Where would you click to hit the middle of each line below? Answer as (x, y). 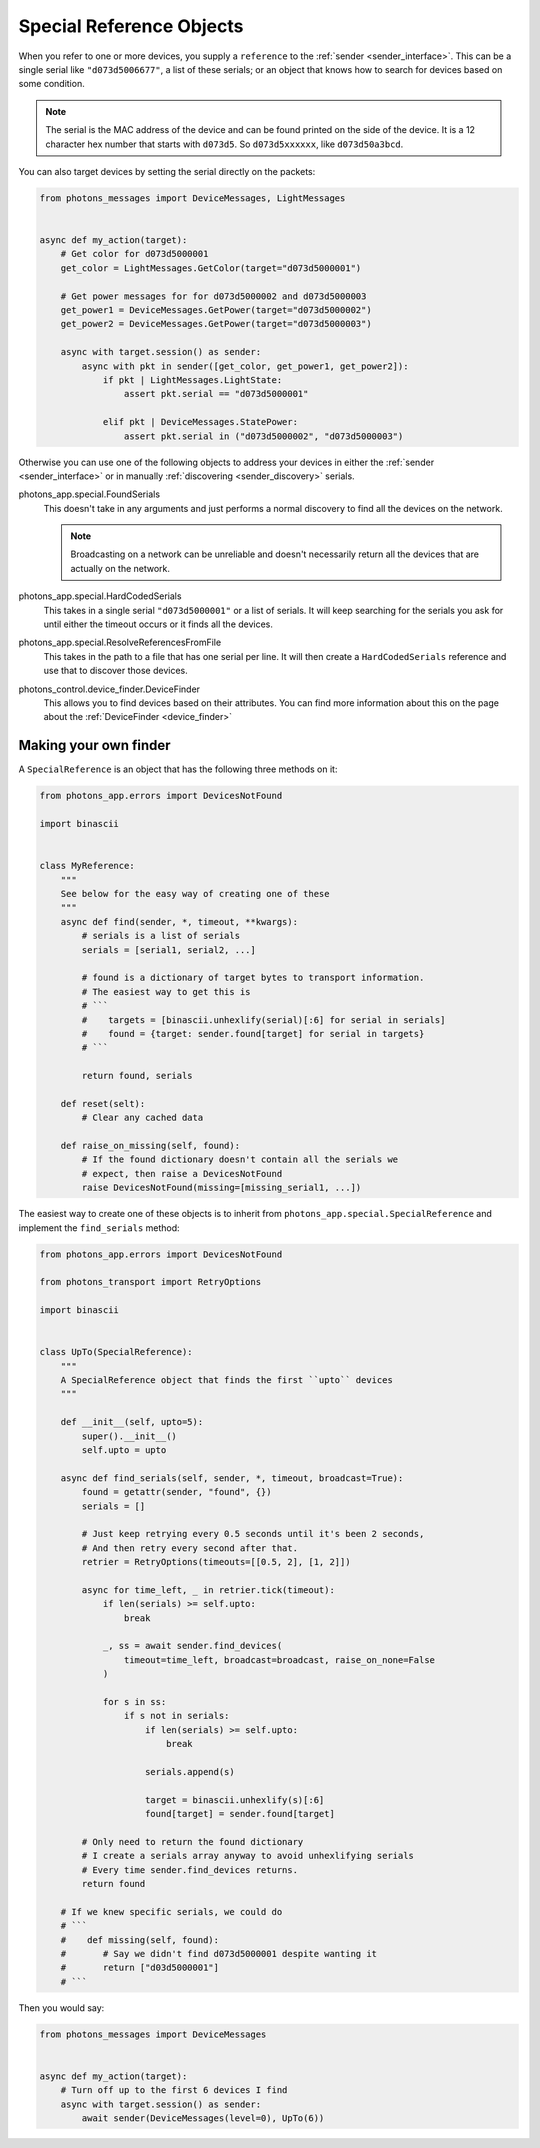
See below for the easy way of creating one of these (195, 893)
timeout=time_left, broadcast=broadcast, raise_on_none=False (279, 1659)
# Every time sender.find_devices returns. (190, 1869)
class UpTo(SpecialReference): (116, 1352)
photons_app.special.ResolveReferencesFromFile (120, 642)
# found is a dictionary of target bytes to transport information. (253, 978)
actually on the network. (120, 568)
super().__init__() (129, 1436)
